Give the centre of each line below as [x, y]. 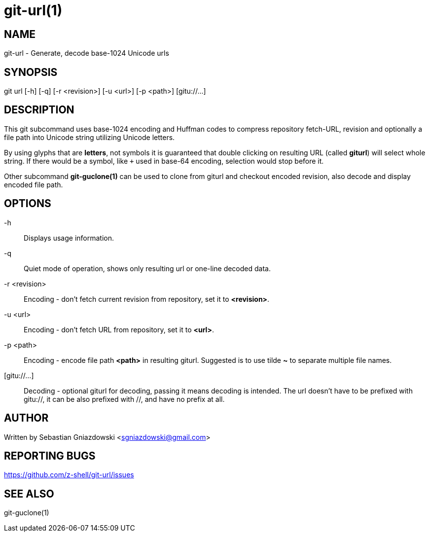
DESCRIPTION [39, 110]
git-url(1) [33, 10]
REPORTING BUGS [50, 456]
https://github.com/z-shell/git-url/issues [69, 475]
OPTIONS [28, 204]
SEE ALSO [29, 494]
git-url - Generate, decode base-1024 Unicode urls [87, 53]
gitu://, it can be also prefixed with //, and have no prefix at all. [124, 399]
